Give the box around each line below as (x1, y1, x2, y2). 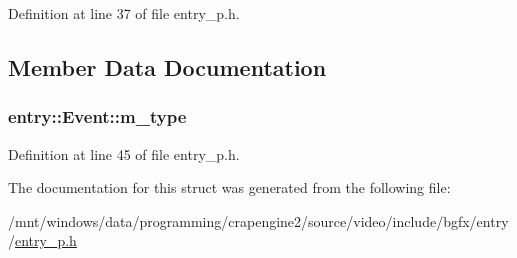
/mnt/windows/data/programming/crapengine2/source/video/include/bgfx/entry (8, 210, 509, 231)
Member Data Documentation (8, 51, 327, 82)
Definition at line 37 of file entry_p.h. (8, 3, 240, 23)
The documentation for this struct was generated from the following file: (8, 177, 451, 198)
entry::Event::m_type (8, 104, 187, 129)
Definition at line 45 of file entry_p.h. (8, 143, 240, 164)
